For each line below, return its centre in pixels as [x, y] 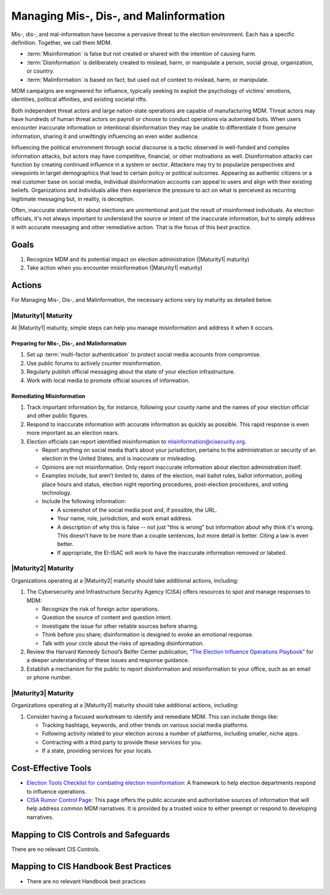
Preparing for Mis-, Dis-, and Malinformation [69, 344]
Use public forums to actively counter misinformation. [94, 363]
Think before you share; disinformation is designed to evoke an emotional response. [148, 635]
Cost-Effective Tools [51, 768]
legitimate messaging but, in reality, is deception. [73, 199]
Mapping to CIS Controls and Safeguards [91, 834]
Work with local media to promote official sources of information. [108, 380]
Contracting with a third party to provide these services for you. [122, 742]
